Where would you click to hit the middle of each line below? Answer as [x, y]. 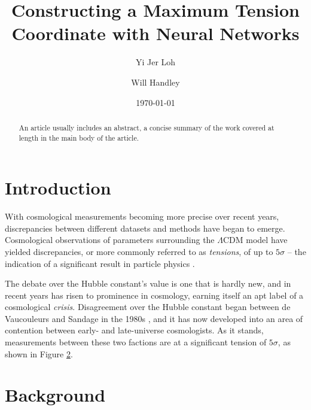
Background [55, 395]
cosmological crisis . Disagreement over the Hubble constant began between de [148, 307]
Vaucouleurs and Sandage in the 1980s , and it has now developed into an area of [154, 318]
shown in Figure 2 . [39, 353]
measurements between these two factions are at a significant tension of [136, 342]
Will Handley [155, 82]
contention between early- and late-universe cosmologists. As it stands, [134, 330]
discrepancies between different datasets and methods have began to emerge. [145, 228]
